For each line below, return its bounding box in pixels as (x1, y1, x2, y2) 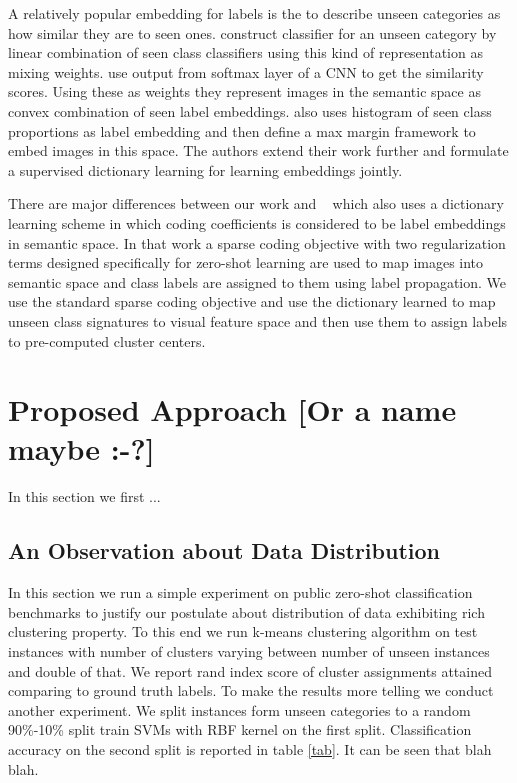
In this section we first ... (8, 486, 161, 507)
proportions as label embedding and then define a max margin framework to (8, 120, 476, 141)
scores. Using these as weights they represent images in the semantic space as (8, 81, 481, 102)
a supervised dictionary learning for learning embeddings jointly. (8, 159, 403, 180)
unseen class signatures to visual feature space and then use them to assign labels (8, 310, 508, 331)
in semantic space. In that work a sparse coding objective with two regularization (8, 232, 506, 253)
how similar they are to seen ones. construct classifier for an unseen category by (8, 22, 497, 43)
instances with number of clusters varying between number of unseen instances (8, 640, 490, 661)
